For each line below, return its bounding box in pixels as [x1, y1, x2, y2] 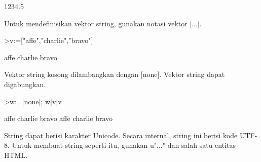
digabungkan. [4, 78, 46, 89]
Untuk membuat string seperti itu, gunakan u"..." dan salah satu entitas [12, 140, 236, 150]
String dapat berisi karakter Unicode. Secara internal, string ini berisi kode [4, 130, 238, 140]
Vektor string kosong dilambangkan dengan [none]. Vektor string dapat [4, 69, 225, 79]
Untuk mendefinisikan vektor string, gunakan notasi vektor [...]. [4, 18, 202, 28]
